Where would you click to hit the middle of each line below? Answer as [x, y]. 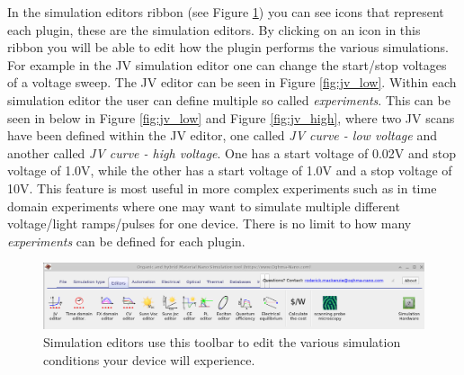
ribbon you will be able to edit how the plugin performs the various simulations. [228, 47]
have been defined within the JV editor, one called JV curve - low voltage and [222, 135]
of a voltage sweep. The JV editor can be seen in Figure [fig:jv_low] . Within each [232, 82]
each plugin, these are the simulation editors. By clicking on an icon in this [214, 29]
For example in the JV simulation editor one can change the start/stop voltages [227, 64]
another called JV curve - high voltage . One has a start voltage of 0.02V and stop [232, 152]
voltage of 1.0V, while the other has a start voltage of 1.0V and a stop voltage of [230, 170]
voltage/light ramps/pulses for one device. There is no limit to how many [210, 223]
